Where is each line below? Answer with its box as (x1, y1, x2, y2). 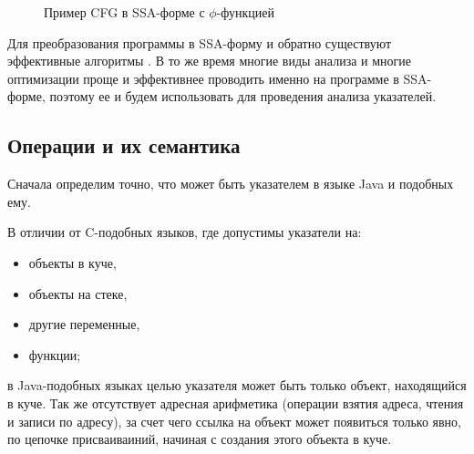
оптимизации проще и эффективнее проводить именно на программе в (7, 68, 399, 88)
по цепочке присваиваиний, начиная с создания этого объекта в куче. (7, 429, 392, 449)
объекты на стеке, (28, 284, 128, 303)
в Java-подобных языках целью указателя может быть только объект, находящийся (7, 376, 467, 395)
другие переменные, (28, 315, 140, 334)
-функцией (216, 3, 275, 21)
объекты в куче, (28, 253, 117, 272)
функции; (28, 345, 81, 364)
